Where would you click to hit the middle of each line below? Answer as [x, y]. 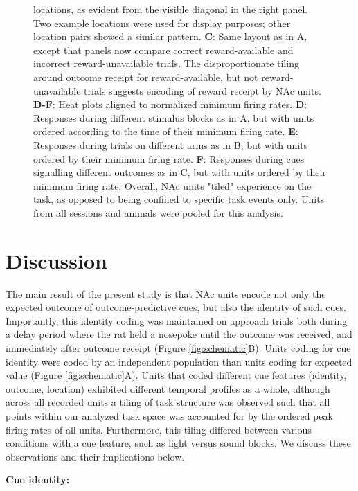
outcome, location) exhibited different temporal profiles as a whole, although [168, 388]
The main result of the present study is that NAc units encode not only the [166, 293]
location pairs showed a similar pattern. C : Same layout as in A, [170, 36]
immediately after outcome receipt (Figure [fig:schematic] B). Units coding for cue [178, 348]
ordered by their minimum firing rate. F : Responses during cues [169, 158]
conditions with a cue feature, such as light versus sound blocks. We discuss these [178, 443]
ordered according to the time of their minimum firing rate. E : [166, 131]
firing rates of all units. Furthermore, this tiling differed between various [159, 429]
